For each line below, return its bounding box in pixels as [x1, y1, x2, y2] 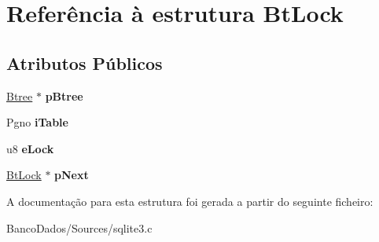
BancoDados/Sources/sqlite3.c [6, 219, 153, 236]
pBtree [45, 87, 83, 104]
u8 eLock [6, 140, 54, 156]
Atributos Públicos [6, 50, 163, 75]
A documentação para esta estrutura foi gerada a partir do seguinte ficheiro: [6, 192, 373, 209]
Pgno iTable [6, 114, 68, 130]
